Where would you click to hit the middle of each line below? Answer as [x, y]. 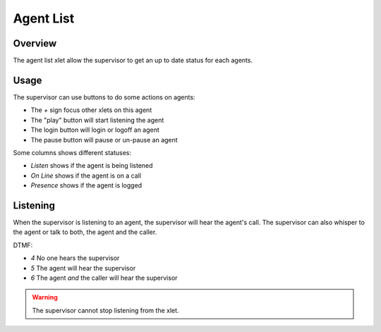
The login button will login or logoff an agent [95, 130]
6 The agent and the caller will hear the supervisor [104, 278]
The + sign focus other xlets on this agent [91, 110]
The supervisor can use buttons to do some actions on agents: [104, 97]
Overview [35, 43]
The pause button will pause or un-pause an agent [104, 140]
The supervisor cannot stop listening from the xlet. [105, 310]
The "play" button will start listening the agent [97, 120]
